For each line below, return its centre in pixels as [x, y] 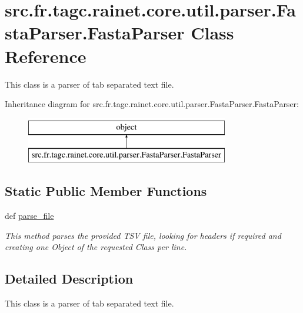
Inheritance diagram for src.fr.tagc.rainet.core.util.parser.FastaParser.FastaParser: [152, 104]
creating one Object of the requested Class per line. [96, 247]
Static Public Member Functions [106, 191]
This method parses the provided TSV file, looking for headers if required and [143, 235]
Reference [46, 56]
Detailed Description [69, 279]
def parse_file [29, 216]
